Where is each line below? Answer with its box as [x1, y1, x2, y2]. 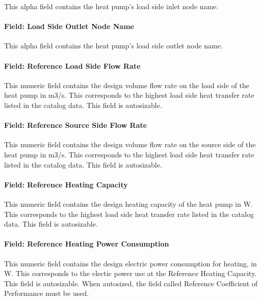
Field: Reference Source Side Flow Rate [4, 120, 147, 130]
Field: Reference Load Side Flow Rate [4, 60, 141, 71]
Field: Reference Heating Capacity [4, 179, 128, 189]
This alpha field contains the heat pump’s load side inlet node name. [4, 1, 219, 11]
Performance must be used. [4, 288, 89, 298]
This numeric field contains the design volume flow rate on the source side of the [4, 139, 256, 150]
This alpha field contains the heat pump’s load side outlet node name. [4, 40, 223, 51]
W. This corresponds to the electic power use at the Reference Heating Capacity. [4, 268, 257, 279]
